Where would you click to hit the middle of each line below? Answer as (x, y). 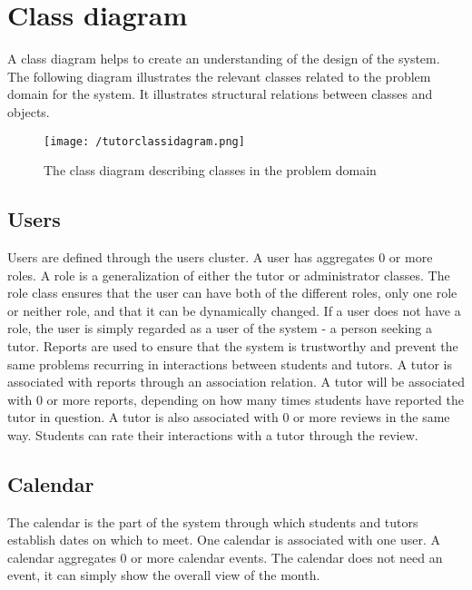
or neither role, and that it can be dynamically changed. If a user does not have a (234, 310)
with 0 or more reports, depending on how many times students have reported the (236, 399)
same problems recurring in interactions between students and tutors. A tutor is (230, 364)
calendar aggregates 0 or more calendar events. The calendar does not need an (225, 557)
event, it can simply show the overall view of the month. (164, 575)
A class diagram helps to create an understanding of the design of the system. (224, 59)
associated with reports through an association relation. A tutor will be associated (236, 382)
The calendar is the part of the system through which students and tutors (213, 521)
